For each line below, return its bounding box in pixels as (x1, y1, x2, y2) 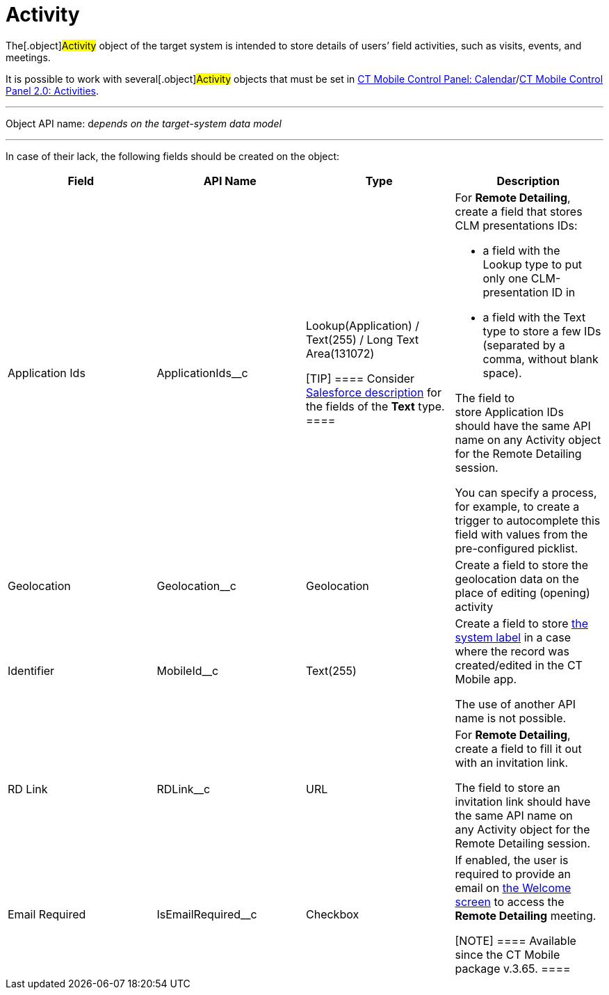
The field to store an (455, 780, 560, 795)
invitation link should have (455, 794, 591, 809)
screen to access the (455, 894, 565, 909)
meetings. (6, 51, 51, 63)
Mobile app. (455, 671, 517, 686)
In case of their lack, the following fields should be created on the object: (6, 150, 340, 162)
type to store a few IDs (482, 324, 601, 338)
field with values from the (455, 527, 588, 541)
